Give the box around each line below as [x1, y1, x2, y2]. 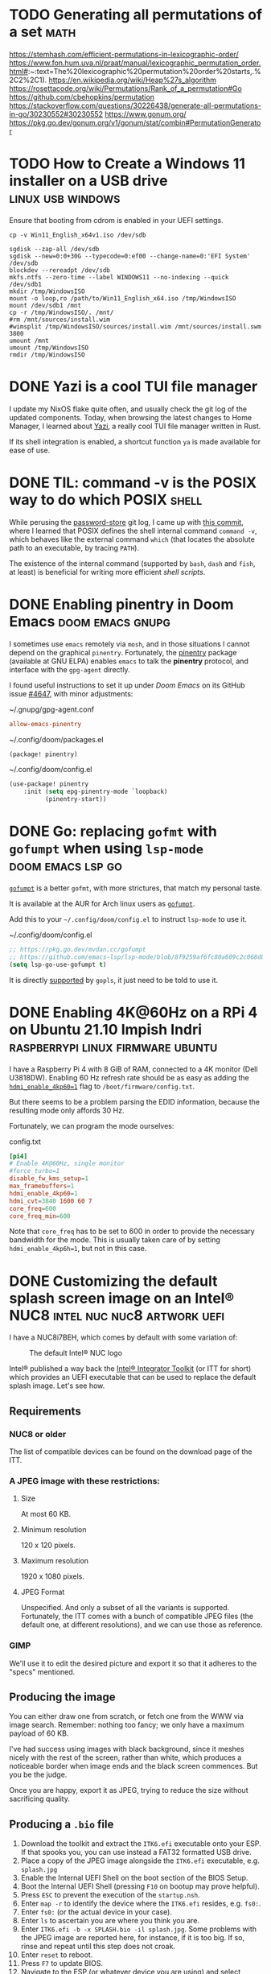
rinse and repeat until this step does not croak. [20, 1942, 176, 1951]
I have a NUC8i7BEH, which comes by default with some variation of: [9, 1332, 238, 1342]
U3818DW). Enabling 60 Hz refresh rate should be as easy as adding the [9, 1072, 249, 1082]
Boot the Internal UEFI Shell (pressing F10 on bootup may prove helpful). [20, 1881, 260, 1891]
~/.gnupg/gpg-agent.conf [9, 704, 95, 714]
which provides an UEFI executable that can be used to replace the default [9, 1373, 257, 1382]
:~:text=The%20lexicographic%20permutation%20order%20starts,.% [27, 66, 262, 76]
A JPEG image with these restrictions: [9, 1475, 160, 1486]
